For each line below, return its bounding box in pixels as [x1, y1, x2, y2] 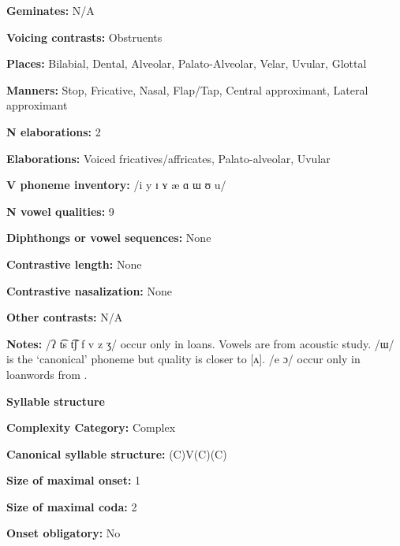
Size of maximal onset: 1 [6, 472, 141, 488]
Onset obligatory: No [6, 525, 121, 541]
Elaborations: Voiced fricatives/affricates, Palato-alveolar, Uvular [6, 150, 331, 166]
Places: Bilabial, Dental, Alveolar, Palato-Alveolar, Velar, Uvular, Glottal [6, 55, 367, 72]
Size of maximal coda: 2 [6, 498, 137, 514]
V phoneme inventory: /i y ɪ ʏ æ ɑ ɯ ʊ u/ [6, 176, 226, 193]
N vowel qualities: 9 [6, 202, 114, 219]
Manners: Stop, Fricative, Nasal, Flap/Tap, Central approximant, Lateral [6, 81, 368, 98]
